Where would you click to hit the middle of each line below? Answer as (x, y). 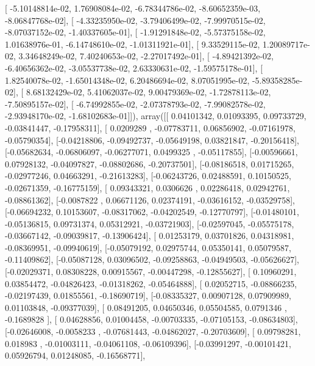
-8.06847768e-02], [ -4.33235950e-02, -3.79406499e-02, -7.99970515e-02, (135, 20)
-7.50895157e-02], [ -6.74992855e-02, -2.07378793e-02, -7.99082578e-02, (135, 104)
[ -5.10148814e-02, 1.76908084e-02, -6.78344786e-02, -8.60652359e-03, (133, 8)
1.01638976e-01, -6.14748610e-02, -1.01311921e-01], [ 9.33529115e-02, (133, 44)
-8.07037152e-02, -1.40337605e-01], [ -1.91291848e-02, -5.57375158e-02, (135, 32)
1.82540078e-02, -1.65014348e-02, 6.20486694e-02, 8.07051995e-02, (127, 80)
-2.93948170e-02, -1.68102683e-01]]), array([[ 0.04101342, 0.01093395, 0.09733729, (156, 116)
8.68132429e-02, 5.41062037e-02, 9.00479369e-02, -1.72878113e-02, (148, 92)
